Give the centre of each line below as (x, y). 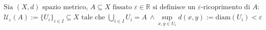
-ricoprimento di (225, 7)
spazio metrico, (65, 7)
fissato (122, 7)
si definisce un (174, 7)
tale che (93, 18)
